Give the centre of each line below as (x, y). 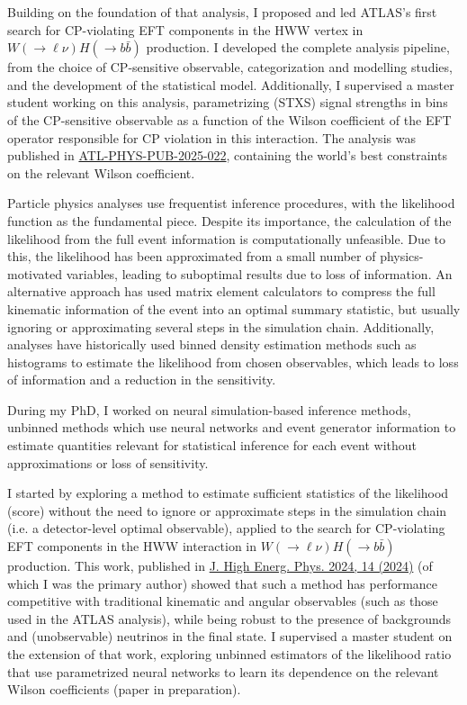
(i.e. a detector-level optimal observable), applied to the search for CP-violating (226, 528)
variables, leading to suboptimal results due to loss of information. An (259, 273)
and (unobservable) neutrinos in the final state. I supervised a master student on (230, 636)
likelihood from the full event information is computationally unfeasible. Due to (226, 238)
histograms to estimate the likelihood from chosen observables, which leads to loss (233, 362)
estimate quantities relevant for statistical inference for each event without (212, 445)
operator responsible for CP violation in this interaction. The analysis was (211, 137)
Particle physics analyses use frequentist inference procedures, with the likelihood (231, 203)
